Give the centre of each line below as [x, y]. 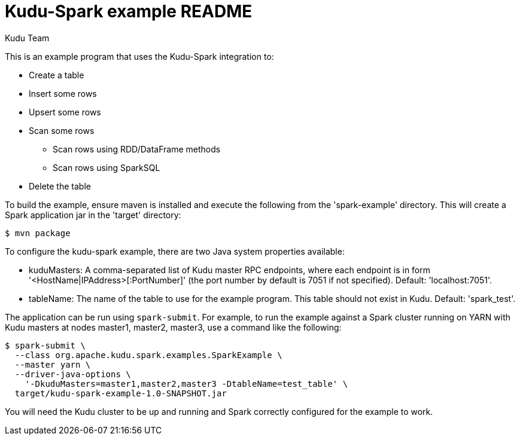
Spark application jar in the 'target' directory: [93, 215]
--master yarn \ [53, 364]
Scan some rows [62, 130]
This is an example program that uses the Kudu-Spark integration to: [139, 56]
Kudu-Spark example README [129, 11]
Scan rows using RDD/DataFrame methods [137, 149]
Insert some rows [63, 93]
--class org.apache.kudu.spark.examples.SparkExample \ [148, 355]
